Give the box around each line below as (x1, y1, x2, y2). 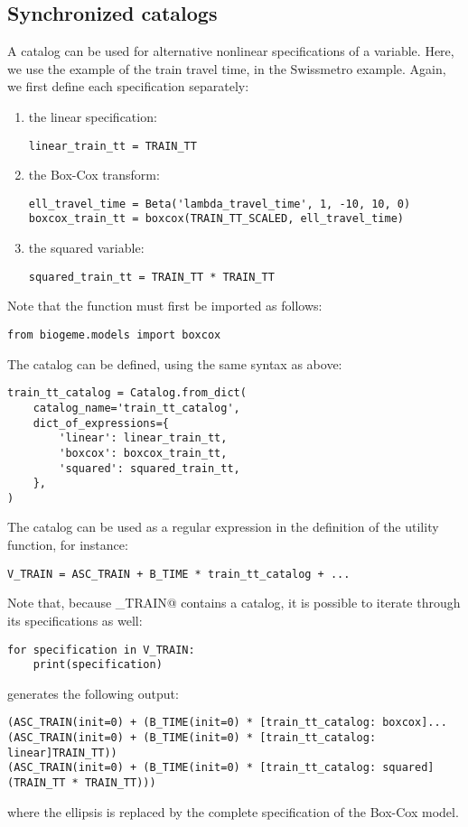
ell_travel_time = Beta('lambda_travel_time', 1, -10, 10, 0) (28, 197, 411, 210)
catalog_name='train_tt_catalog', (33, 401, 240, 414)
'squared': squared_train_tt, (59, 461, 240, 475)
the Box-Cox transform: (28, 165, 160, 184)
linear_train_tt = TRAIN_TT (28, 139, 197, 153)
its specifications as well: (7, 610, 143, 629)
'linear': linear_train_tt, (59, 432, 228, 445)
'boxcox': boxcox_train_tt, (59, 446, 228, 460)
